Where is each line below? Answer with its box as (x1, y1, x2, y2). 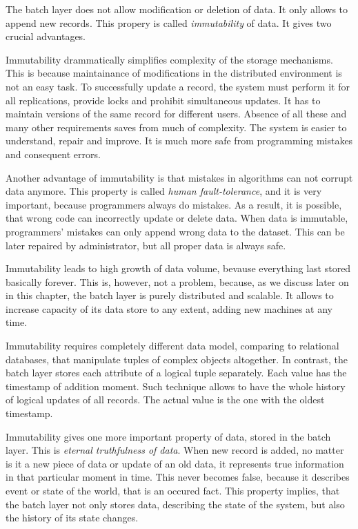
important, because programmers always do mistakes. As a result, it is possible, (6, 197, 342, 211)
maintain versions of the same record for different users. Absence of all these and (6, 106, 347, 121)
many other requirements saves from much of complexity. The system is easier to (6, 119, 347, 134)
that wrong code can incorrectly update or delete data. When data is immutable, (6, 211, 348, 225)
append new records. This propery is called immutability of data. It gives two (6, 15, 332, 30)
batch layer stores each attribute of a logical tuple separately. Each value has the (6, 365, 347, 380)
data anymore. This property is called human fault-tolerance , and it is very (6, 184, 322, 198)
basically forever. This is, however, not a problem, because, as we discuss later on (6, 274, 349, 289)
